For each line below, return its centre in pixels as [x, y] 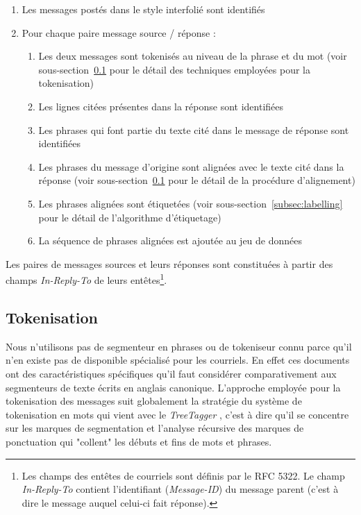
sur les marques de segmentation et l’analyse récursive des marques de [155, 428]
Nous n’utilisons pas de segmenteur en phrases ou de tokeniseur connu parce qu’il [179, 346]
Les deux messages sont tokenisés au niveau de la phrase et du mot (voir [193, 56]
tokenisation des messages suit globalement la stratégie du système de [154, 401]
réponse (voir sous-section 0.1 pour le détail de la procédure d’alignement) [197, 180]
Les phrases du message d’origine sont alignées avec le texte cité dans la [191, 166]
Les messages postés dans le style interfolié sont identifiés [143, 9]
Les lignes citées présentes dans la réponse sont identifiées [161, 106]
